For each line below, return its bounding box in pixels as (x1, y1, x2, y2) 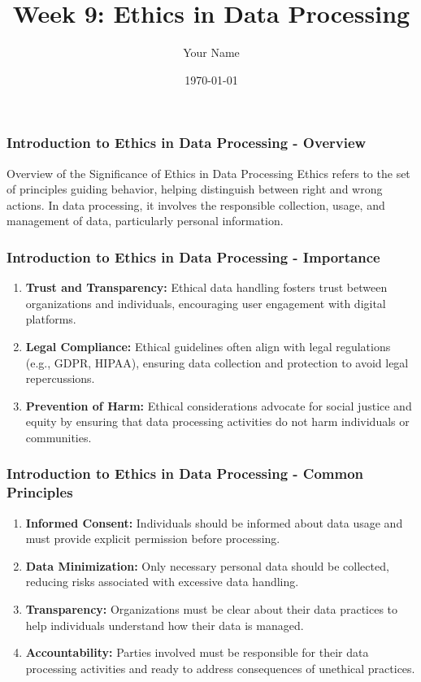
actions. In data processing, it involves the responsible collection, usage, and (7, 196, 385, 213)
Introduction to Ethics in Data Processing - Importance (7, 246, 380, 267)
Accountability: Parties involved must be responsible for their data (25, 644, 369, 661)
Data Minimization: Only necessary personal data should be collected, (25, 557, 389, 574)
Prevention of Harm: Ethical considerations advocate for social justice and (25, 397, 412, 414)
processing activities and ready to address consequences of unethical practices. (25, 659, 415, 676)
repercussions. (25, 370, 95, 387)
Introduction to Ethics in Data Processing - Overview (7, 132, 367, 153)
